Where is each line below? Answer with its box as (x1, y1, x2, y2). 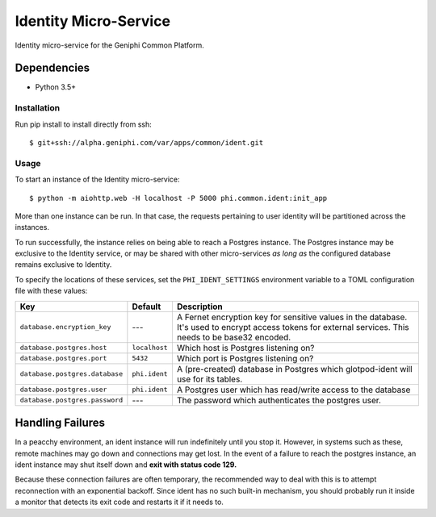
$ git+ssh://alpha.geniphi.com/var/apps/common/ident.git (29, 138, 264, 147)
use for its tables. (176, 373, 243, 385)
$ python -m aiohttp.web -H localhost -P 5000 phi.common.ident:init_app (29, 194, 328, 202)
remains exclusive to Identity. (15, 260, 112, 269)
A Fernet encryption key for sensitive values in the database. (176, 311, 408, 323)
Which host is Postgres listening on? (176, 342, 315, 353)
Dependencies (15, 61, 90, 75)
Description (176, 301, 224, 312)
